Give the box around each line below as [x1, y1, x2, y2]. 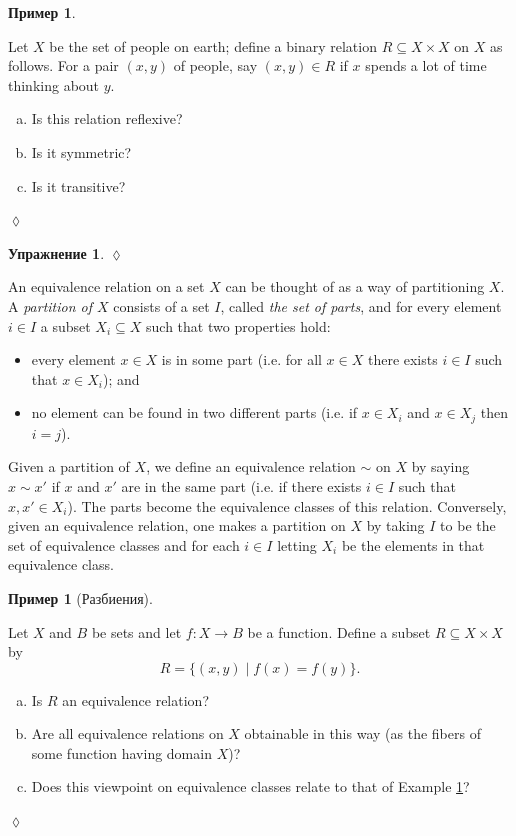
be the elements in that [341, 534, 485, 555]
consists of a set [113, 295, 210, 316]
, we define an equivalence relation [146, 456, 356, 477]
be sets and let [91, 621, 182, 642]
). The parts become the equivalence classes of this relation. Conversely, [67, 495, 507, 516]
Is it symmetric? [31, 141, 132, 162]
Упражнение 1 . [8, 242, 105, 263]
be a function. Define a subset [247, 621, 431, 642]
